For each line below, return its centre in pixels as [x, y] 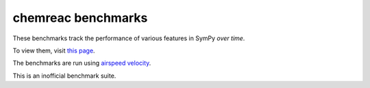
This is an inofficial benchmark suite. [64, 76]
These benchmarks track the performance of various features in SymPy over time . [129, 38]
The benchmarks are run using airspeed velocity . [82, 63]
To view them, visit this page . [54, 50]
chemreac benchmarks [80, 18]
